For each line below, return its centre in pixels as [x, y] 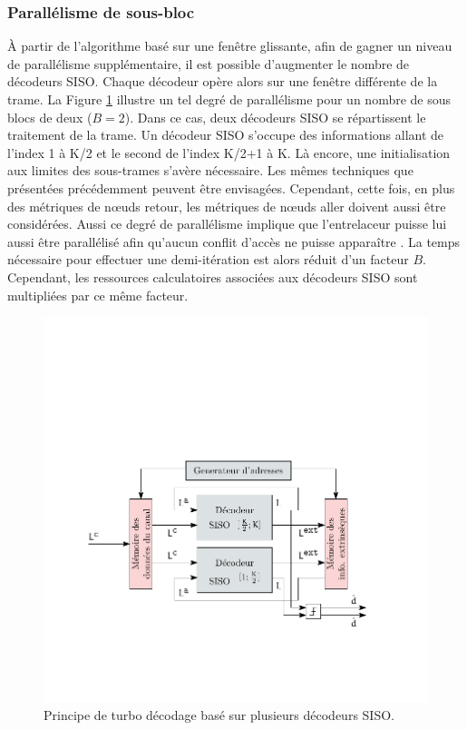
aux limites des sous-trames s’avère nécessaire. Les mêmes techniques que [210, 170]
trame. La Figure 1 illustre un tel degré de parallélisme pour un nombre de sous [229, 99]
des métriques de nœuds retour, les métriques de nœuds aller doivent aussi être [227, 206]
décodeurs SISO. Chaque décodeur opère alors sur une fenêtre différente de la [223, 81]
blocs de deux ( [50, 117]
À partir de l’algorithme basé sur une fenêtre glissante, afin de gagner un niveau [230, 46]
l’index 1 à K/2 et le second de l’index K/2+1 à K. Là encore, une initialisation [229, 152]
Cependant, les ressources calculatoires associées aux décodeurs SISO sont [213, 276]
